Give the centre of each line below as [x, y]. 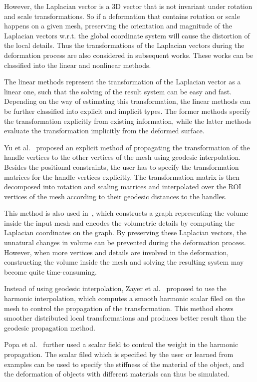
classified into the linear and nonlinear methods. [78, 65]
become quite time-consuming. [50, 271]
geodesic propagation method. [50, 327]
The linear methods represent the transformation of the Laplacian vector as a [123, 82]
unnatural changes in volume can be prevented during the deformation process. [125, 242]
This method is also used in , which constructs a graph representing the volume [126, 213]
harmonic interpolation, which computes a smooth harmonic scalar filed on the [125, 298]
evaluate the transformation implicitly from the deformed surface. [104, 131]
